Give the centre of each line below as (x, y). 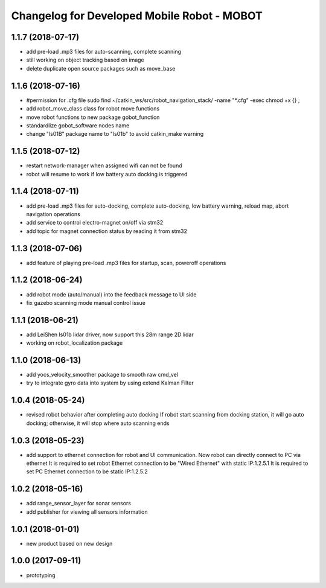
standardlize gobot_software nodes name (78, 125)
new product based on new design (69, 543)
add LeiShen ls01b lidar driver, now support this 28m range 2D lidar (110, 334)
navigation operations (53, 214)
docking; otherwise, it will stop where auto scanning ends (98, 423)
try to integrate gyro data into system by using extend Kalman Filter (110, 383)
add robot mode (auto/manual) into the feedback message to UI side (111, 294)
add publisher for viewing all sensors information (87, 512)
